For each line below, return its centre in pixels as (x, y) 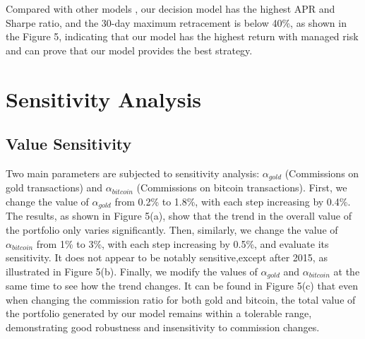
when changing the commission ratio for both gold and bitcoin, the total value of (181, 299)
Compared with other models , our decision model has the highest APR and (170, 8)
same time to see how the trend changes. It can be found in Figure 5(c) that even (182, 286)
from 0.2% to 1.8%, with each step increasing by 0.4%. (233, 201)
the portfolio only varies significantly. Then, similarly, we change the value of (172, 230)
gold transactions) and (54, 188)
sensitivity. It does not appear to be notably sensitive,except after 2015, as (167, 257)
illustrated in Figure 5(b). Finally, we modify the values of (132, 271)
